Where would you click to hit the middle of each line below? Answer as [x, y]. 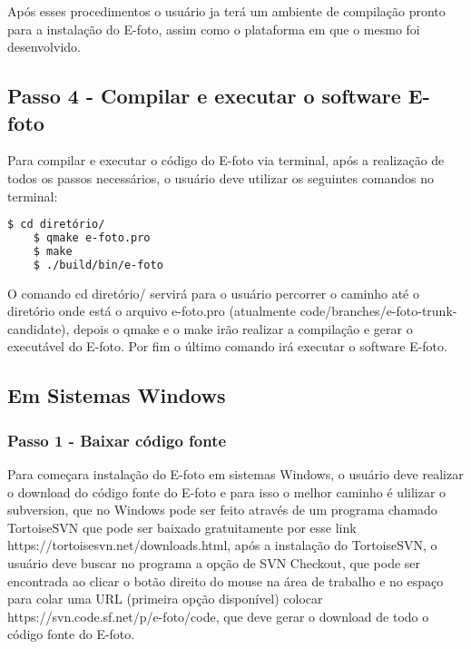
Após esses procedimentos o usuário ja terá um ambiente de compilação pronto [226, 11]
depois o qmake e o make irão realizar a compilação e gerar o [243, 328]
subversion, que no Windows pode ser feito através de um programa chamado [222, 510]
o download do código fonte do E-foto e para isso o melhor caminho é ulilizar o [227, 492]
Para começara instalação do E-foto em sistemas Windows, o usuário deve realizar [235, 474]
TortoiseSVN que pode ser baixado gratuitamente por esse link [182, 527]
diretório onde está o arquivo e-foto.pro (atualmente [152, 311]
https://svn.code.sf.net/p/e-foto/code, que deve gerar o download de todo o [218, 616]
